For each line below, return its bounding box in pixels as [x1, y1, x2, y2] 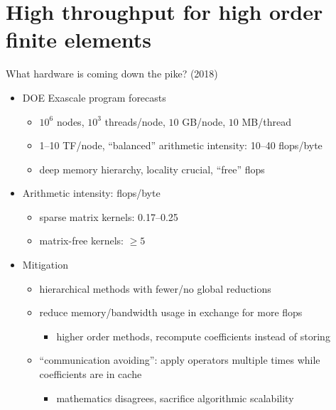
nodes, [56, 114, 85, 129]
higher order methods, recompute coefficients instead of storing [56, 328, 330, 343]
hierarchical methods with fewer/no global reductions [39, 281, 271, 296]
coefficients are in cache [39, 367, 142, 382]
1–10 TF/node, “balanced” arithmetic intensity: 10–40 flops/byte [39, 138, 323, 153]
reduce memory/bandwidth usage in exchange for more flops [39, 305, 303, 320]
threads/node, [104, 114, 166, 129]
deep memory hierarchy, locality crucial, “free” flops [39, 161, 265, 176]
